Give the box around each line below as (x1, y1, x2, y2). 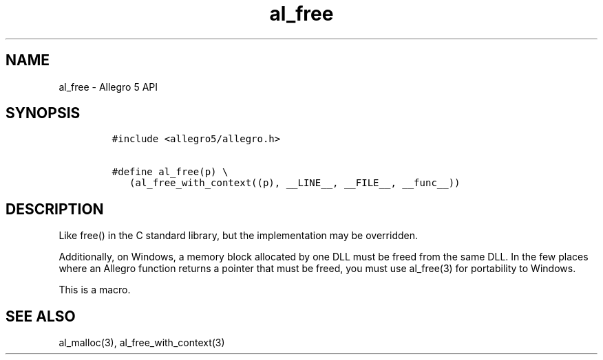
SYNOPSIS (6, 104, 81, 122)
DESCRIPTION (6, 200, 104, 218)
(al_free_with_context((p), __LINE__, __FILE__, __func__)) (129, 177, 461, 189)
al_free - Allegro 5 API (59, 80, 158, 93)
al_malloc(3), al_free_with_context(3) (59, 337, 225, 349)
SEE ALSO (6, 307, 76, 325)
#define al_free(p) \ (112, 166, 229, 178)
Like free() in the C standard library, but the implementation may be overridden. (59, 229, 418, 242)
